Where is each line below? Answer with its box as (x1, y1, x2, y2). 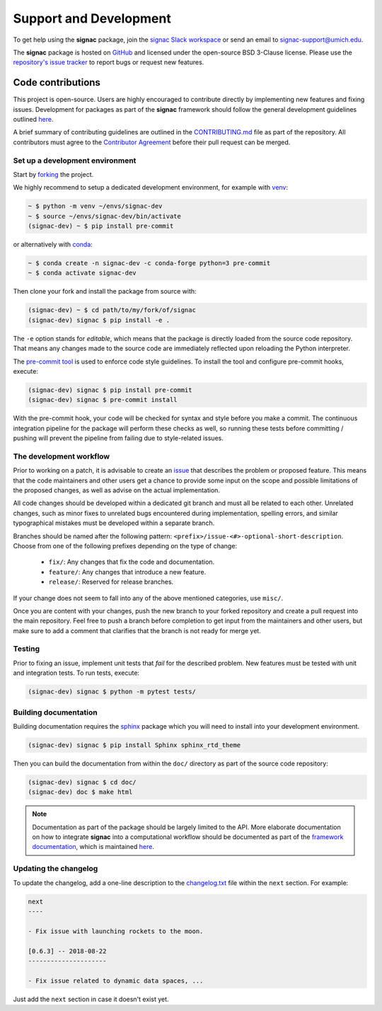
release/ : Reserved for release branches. (48, 577, 174, 587)
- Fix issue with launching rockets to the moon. (28, 927, 204, 935)
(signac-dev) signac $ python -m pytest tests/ (28, 688, 196, 696)
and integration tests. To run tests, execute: (13, 669, 140, 677)
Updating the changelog (13, 864, 98, 874)
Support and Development (13, 11, 171, 26)
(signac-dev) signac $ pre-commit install (28, 396, 178, 404)
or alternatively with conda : (13, 241, 93, 249)
